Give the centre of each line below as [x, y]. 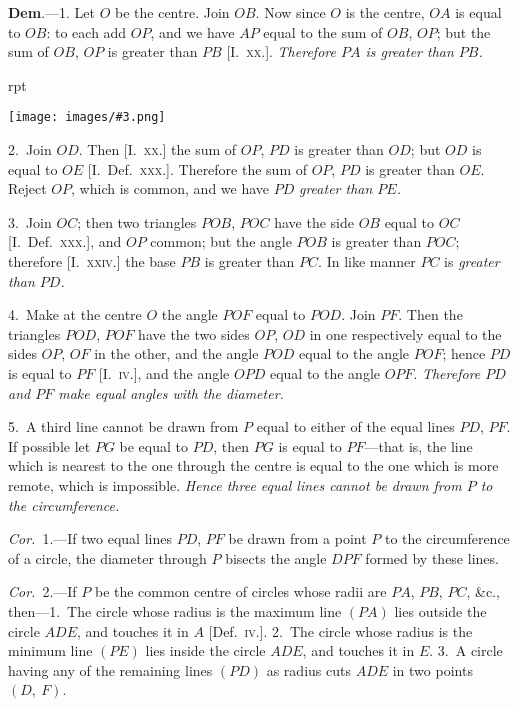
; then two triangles [137, 221]
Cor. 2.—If [42, 591]
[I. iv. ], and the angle [164, 372]
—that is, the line [418, 445]
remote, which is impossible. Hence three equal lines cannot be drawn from [235, 484]
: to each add [86, 31]
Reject [27, 188]
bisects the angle [276, 557]
